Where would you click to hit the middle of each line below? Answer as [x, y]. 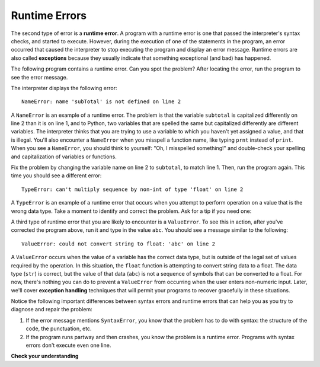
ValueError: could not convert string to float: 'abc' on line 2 [119, 244]
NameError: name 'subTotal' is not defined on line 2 [101, 102]
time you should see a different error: [56, 175]
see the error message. [39, 77]
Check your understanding [45, 356]
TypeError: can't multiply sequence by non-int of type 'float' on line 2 [132, 189]
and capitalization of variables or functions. [64, 157]
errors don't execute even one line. [68, 345]
